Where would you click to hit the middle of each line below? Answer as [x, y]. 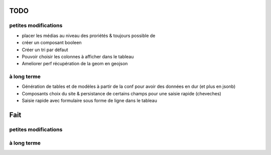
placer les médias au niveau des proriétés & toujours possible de [89, 36]
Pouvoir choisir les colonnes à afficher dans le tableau [78, 56]
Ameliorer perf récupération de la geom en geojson [75, 64]
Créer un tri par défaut [45, 50]
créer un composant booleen [52, 43]
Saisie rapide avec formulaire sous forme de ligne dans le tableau [90, 101]
